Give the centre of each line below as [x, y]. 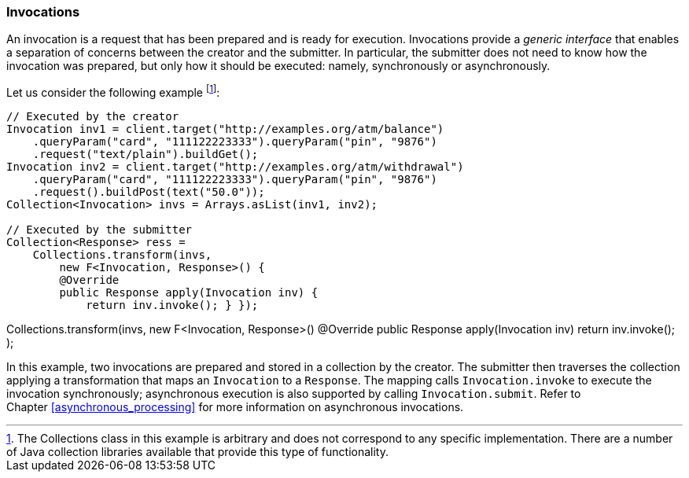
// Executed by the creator [93, 117]
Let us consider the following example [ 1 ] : [113, 92]
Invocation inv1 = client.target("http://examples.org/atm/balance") [225, 129]
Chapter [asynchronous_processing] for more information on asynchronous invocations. [235, 407]
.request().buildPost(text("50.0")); [149, 192]
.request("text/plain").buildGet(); [146, 154]
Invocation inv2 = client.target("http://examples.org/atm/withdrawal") [235, 167]
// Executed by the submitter [99, 230]
